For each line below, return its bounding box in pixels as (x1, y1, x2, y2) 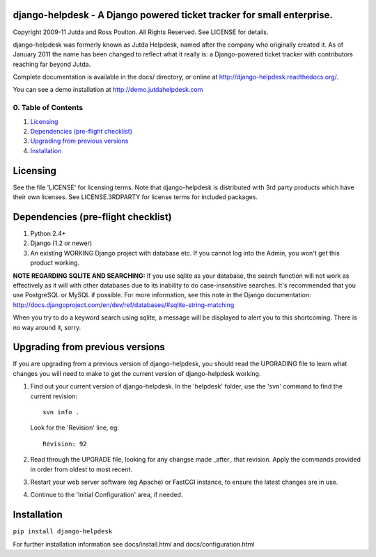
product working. (30, 258, 80, 267)
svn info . (42, 408, 80, 416)
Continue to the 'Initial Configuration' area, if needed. (30, 491, 183, 499)
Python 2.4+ (30, 229, 66, 237)
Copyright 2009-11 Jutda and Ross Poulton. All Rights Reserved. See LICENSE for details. (13, 28, 269, 36)
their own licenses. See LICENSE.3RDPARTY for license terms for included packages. (13, 193, 258, 201)
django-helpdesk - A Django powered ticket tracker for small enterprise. (13, 9, 334, 21)
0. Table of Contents (13, 103, 84, 113)
